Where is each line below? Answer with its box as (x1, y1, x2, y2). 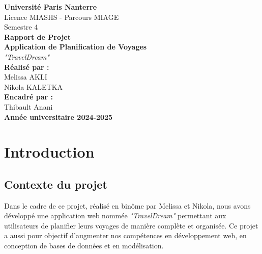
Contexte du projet (4, 176, 107, 192)
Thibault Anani (4, 101, 53, 112)
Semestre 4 (4, 21, 38, 32)
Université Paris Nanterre (4, 2, 97, 12)
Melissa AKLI (4, 71, 47, 82)
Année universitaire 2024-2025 (4, 111, 113, 122)
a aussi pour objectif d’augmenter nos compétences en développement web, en (4, 230, 247, 241)
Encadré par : (4, 91, 53, 102)
